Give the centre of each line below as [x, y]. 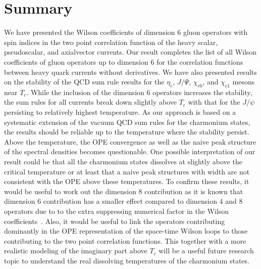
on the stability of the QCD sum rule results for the [84, 82]
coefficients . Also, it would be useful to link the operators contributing [115, 221]
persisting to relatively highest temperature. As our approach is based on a [120, 112]
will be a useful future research [206, 251]
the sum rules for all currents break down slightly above [90, 102]
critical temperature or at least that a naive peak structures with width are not [127, 171]
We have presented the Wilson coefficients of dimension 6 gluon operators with [126, 32]
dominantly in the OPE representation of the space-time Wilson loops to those [126, 231]
